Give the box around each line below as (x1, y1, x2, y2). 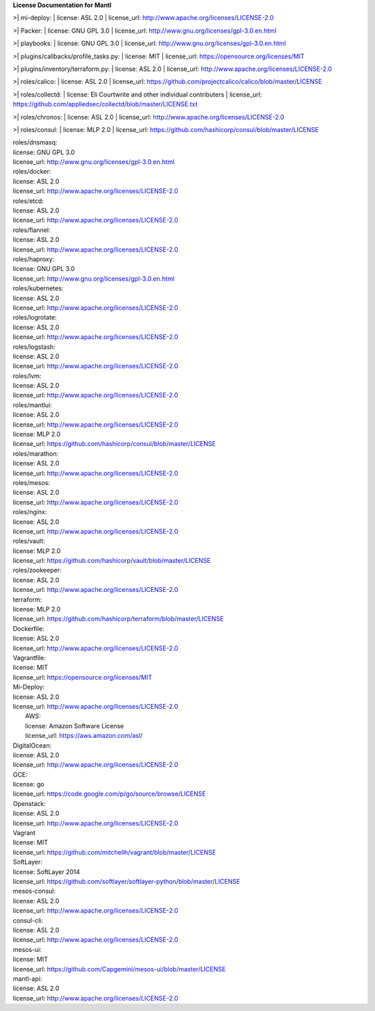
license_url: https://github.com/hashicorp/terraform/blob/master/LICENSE (12, 615, 224, 623)
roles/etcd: (12, 197, 44, 205)
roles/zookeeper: (12, 566, 62, 575)
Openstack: (12, 799, 47, 807)
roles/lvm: (12, 372, 42, 380)
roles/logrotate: (12, 313, 57, 322)
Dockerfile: (12, 624, 44, 632)
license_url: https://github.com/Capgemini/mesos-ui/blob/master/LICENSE (12, 964, 226, 973)
